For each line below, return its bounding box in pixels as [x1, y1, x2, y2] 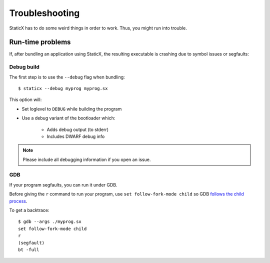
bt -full [18, 246, 39, 252]
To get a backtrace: [9, 207, 49, 213]
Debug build [9, 63, 39, 70]
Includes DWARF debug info [46, 133, 105, 139]
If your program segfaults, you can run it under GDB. [9, 181, 117, 187]
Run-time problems [9, 38, 71, 46]
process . [9, 198, 27, 204]
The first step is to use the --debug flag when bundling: [9, 74, 125, 80]
